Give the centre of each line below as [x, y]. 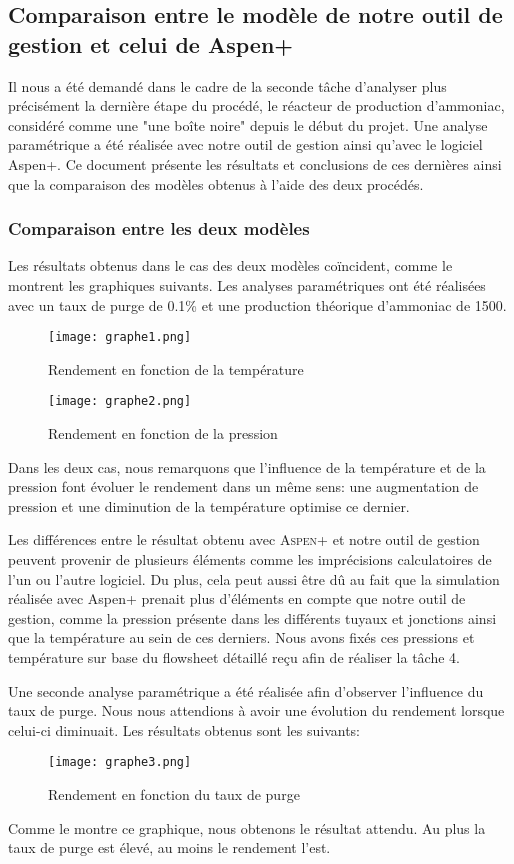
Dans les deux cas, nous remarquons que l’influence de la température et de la [247, 466]
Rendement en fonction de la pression [163, 433]
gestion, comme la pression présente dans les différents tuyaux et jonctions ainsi [252, 617]
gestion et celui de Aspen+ [151, 43]
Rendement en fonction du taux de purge [174, 794]
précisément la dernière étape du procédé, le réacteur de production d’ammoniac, [256, 105]
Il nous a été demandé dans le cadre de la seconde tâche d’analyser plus [227, 85]
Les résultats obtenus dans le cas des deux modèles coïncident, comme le [230, 265]
